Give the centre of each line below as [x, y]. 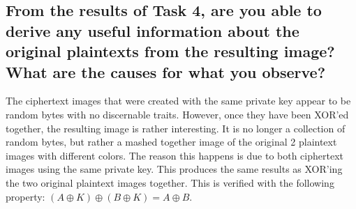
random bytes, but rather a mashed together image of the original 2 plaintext [171, 142]
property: [25, 196]
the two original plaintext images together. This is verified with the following [170, 182]
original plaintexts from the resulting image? [170, 51]
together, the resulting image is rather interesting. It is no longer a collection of [176, 128]
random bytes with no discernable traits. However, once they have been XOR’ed [177, 114]
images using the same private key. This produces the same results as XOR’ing [174, 169]
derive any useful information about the [153, 30]
